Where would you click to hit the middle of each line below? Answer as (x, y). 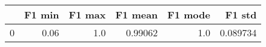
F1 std (241, 15)
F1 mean (137, 15)
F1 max (87, 15)
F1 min (42, 15)
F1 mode (189, 15)
